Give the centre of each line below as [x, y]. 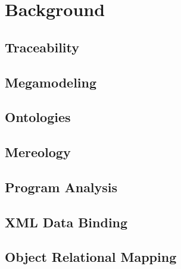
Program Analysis [61, 187]
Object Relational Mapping [91, 257]
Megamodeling [51, 82]
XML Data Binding [66, 222]
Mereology [38, 152]
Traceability [42, 47]
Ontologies [38, 117]
